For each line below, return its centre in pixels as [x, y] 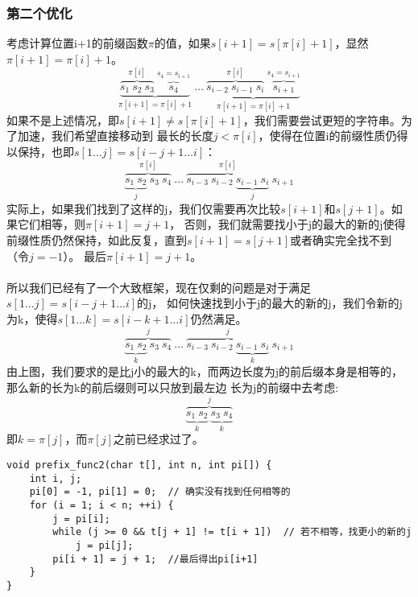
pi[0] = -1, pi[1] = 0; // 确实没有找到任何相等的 [160, 492]
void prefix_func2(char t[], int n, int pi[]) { [139, 465]
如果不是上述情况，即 [63, 119]
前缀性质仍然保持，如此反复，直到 [97, 240]
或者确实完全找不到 [341, 240]
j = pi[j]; [104, 545]
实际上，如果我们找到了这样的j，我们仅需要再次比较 [144, 208]
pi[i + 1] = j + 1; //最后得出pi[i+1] [155, 559]
